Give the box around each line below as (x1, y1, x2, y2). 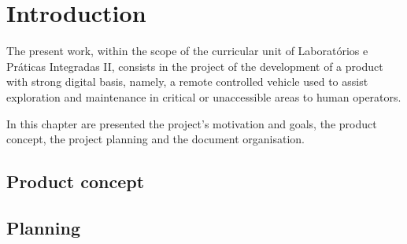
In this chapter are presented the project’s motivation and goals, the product (6, 115, 377, 131)
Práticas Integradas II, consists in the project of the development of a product (6, 57, 383, 74)
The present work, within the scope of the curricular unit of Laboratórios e (6, 43, 368, 59)
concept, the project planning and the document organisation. (6, 131, 305, 147)
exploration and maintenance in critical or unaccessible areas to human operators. (6, 88, 401, 105)
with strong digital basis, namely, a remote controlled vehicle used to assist (6, 73, 368, 90)
